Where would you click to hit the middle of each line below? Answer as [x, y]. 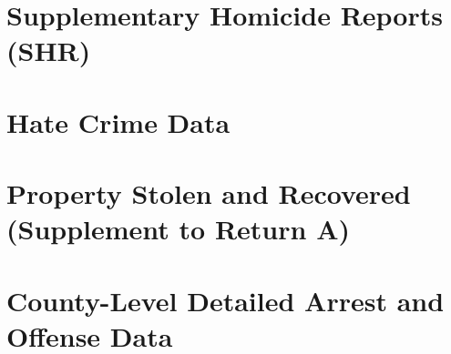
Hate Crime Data [118, 121]
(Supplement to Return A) [178, 229]
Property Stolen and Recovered [209, 193]
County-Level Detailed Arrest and [225, 300]
